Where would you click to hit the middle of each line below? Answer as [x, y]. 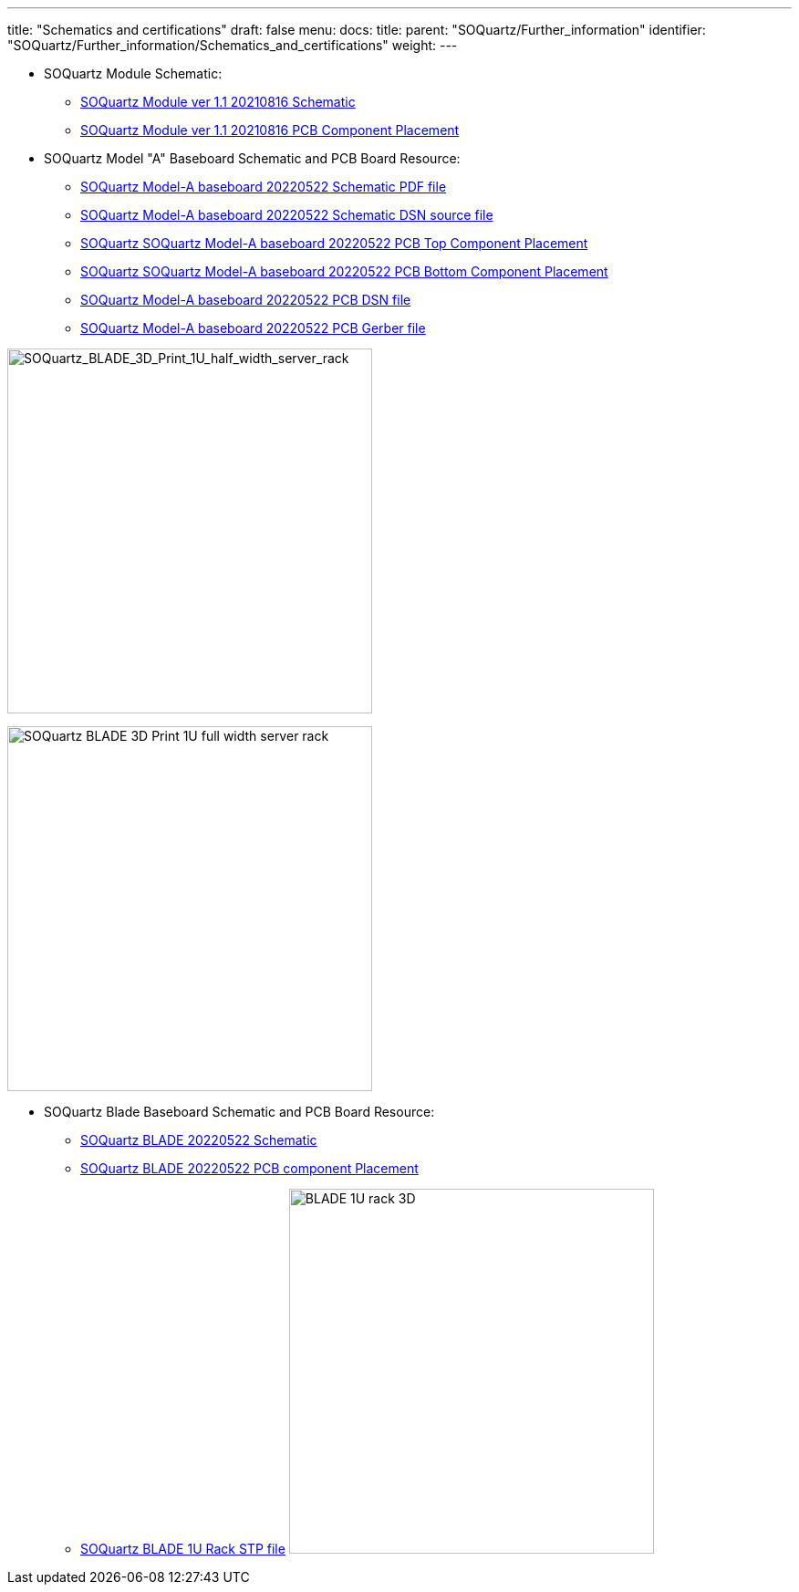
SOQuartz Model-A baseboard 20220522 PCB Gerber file [253, 328]
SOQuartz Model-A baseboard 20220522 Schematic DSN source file [287, 215]
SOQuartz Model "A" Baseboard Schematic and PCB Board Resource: [252, 158]
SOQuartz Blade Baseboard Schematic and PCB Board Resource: [239, 1112]
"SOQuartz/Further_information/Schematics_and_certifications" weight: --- [233, 45]
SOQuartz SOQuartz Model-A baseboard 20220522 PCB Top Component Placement [334, 243]
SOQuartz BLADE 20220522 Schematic [199, 1140]
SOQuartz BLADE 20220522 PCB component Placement [249, 1168]
